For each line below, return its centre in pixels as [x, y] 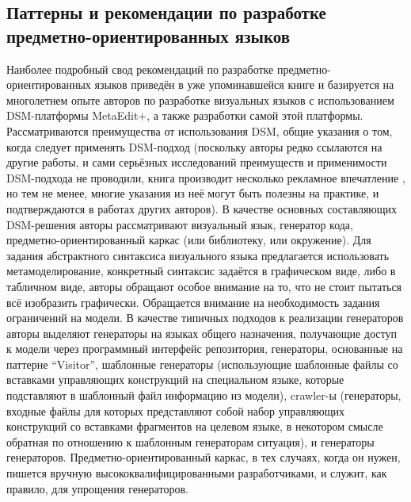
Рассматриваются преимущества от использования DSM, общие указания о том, [200, 130]
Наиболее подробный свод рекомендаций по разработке [140, 69]
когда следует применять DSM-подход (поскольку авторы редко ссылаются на [194, 146]
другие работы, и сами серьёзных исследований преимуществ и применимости [197, 162]
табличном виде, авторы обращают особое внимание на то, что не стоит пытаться [204, 286]
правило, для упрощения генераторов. [97, 488]
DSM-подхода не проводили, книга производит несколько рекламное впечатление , [206, 177]
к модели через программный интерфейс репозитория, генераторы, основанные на [205, 349]
